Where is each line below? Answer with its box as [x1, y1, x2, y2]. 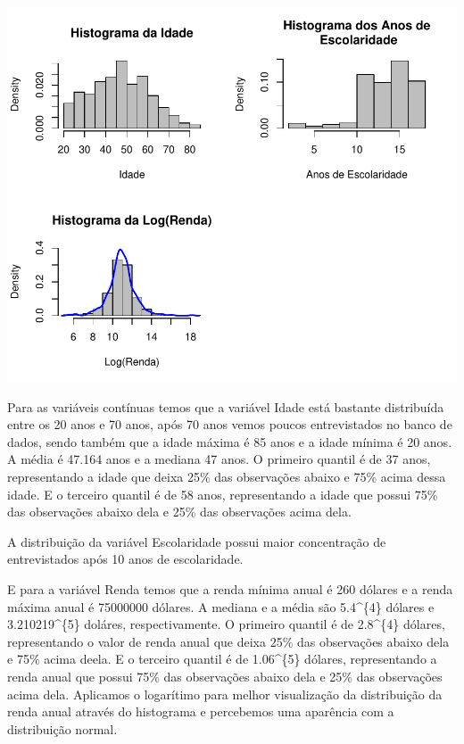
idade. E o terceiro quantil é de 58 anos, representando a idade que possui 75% [7, 484, 438, 503]
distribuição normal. [7, 719, 118, 738]
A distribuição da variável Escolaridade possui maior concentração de [7, 532, 386, 550]
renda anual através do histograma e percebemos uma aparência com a [7, 702, 394, 721]
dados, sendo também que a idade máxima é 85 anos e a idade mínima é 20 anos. [7, 432, 452, 451]
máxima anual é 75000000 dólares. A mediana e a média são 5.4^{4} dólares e [7, 597, 435, 616]
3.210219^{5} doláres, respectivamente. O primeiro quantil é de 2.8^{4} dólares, [7, 615, 445, 633]
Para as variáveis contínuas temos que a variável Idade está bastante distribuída [7, 397, 444, 416]
